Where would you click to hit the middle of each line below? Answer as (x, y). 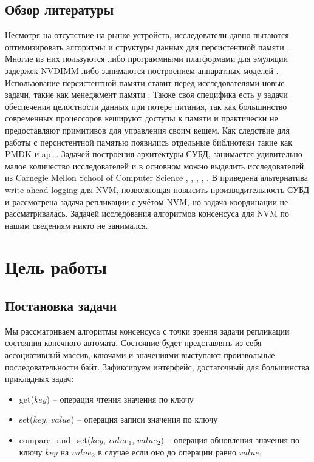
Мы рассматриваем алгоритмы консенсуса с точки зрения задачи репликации (147, 331)
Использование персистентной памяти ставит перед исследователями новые (145, 82)
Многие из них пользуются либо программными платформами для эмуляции (147, 59)
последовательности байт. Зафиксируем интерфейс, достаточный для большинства (157, 366)
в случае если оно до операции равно (167, 451)
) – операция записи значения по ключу (144, 419)
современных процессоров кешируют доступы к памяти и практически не (142, 118)
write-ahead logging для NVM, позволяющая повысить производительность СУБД (157, 189)
